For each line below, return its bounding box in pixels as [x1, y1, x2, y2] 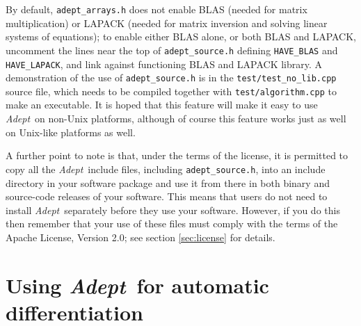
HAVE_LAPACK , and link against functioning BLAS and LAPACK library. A [6, 56, 323, 71]
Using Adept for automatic [6, 270, 269, 300]
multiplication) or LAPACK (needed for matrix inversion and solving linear [6, 15, 328, 30]
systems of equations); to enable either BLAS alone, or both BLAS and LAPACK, [6, 29, 356, 44]
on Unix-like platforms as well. [6, 124, 136, 139]
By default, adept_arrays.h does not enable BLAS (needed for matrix [6, 2, 307, 16]
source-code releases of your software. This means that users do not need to [6, 189, 328, 204]
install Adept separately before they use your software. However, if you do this [6, 202, 340, 217]
